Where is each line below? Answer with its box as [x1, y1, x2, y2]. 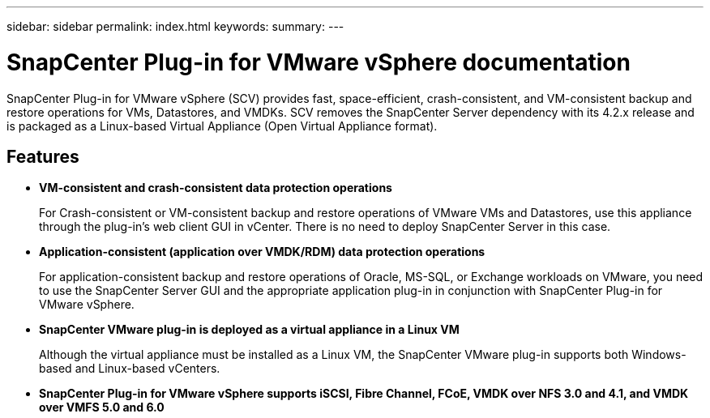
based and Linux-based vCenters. [39, 361, 220, 376]
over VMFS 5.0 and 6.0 [39, 400, 165, 415]
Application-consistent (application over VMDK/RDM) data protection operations [39, 245, 485, 259]
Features [6, 146, 79, 167]
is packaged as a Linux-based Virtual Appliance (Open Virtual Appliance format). [6, 118, 438, 133]
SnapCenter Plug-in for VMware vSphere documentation [6, 48, 631, 76]
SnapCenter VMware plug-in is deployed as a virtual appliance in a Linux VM [39, 322, 460, 337]
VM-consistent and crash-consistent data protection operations [39, 181, 392, 195]
